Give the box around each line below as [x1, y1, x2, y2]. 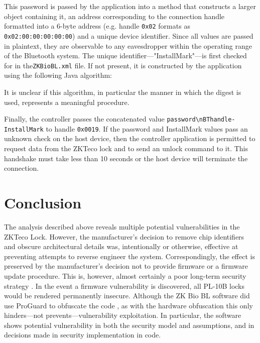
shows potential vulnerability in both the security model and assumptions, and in [4, 319, 254, 330]
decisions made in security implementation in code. [4, 329, 161, 340]
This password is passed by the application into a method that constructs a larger [4, 1, 256, 11]
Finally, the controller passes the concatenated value [4, 113, 165, 124]
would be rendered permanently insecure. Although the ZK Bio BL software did [4, 290, 250, 301]
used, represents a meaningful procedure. [4, 96, 129, 107]
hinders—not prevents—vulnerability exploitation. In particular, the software [4, 310, 241, 320]
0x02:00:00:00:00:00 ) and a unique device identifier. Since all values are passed [4, 30, 253, 41]
